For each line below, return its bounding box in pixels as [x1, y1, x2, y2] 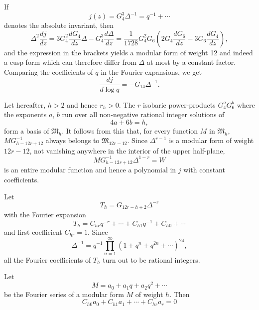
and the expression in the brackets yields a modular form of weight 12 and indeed [4, 47, 253, 57]
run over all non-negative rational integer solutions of [62, 109, 225, 120]
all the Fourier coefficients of [4, 254, 91, 265]
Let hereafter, [4, 99, 46, 110]
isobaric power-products [143, 99, 216, 110]
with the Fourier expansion [4, 209, 86, 220]
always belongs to [45, 135, 100, 146]
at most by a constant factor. [146, 57, 236, 67]
